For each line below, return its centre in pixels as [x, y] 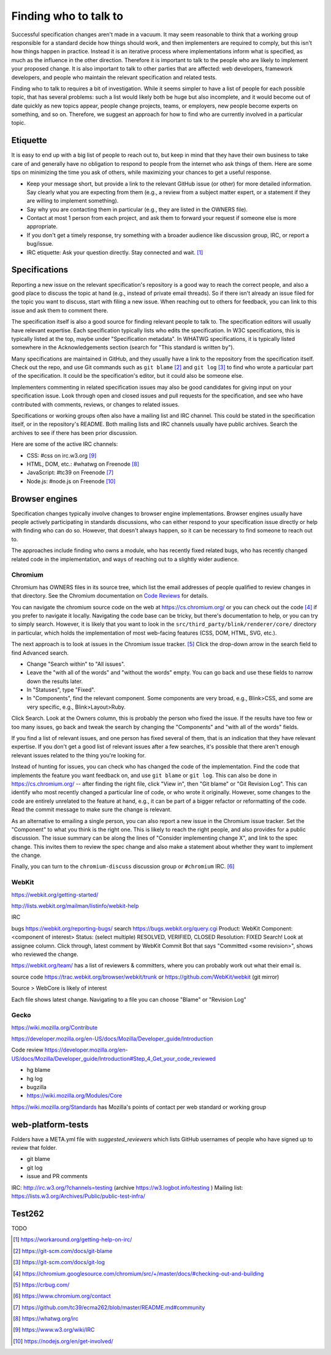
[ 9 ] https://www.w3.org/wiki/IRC [54, 1330]
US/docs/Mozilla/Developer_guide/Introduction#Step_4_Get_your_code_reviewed [113, 1058]
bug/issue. [40, 244]
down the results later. [55, 681]
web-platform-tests [50, 1124]
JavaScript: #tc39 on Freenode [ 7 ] [70, 472]
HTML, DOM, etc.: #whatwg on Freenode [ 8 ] [83, 464]
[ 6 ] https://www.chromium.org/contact [62, 1296]
